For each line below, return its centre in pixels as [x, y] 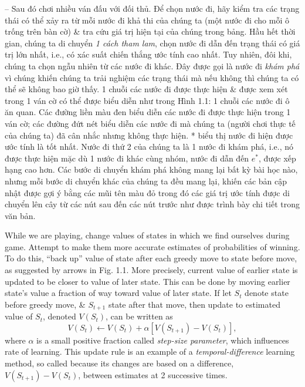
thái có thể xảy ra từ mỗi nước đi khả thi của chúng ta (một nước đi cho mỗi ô [147, 20]
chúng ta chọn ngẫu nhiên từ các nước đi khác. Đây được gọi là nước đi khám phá [152, 65]
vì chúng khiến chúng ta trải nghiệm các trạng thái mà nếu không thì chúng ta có [152, 77]
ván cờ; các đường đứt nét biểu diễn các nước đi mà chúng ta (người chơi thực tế [150, 123]
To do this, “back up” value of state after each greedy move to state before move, [151, 258]
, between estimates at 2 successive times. [153, 374]
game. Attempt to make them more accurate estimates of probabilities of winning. [152, 246]
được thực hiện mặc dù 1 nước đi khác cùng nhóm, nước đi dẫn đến [127, 158]
